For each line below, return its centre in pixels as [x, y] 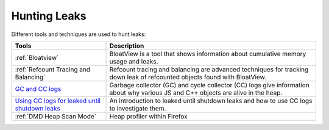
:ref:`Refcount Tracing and [53, 69]
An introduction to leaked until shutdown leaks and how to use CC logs [211, 101]
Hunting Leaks [49, 16]
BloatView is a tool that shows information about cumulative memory [208, 54]
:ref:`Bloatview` [37, 57]
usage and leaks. [134, 61]
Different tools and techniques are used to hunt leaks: [79, 34]
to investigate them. [138, 108]
